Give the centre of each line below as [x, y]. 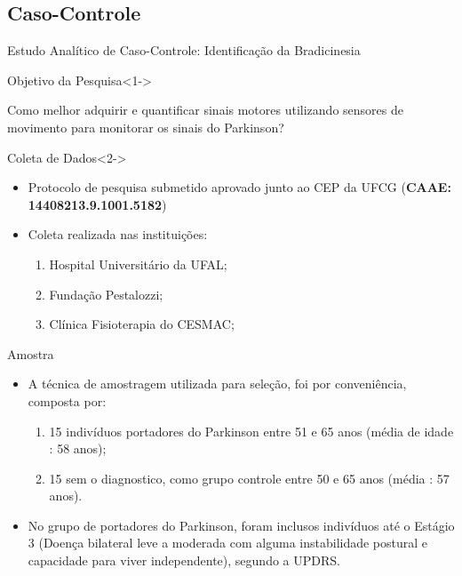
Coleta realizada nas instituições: [118, 234]
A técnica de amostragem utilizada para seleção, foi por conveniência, [217, 384]
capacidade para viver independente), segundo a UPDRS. [184, 560]
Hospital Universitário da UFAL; [138, 264]
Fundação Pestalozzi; [106, 294]
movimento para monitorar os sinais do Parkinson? [146, 127]
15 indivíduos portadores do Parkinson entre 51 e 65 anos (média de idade [251, 431]
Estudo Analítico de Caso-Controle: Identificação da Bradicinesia [184, 50]
